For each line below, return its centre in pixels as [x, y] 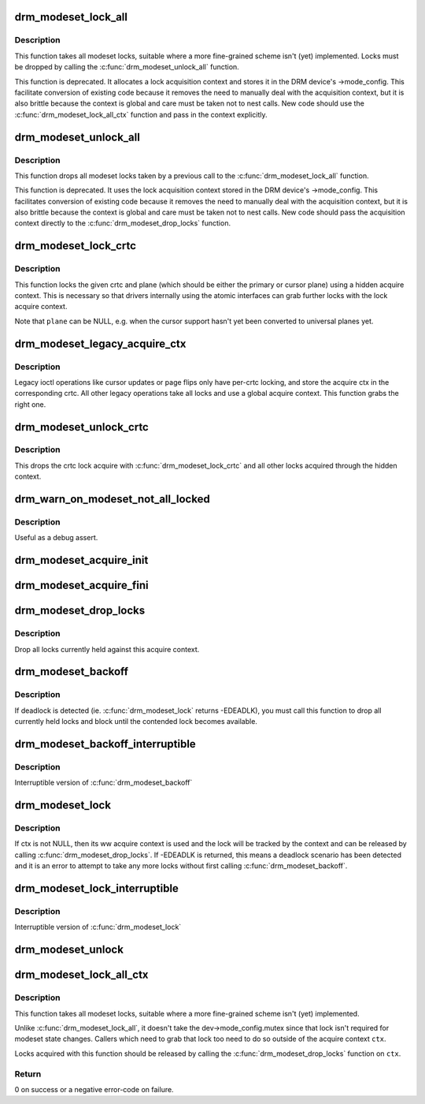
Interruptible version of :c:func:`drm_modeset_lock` [98, 927]
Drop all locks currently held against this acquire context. [107, 649]
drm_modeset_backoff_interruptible [105, 744]
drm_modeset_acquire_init [81, 560]
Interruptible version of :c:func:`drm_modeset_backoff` [103, 783]
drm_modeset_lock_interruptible [96, 888]
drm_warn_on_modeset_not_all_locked [112, 500]
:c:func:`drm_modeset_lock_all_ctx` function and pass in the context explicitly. [141, 114]
